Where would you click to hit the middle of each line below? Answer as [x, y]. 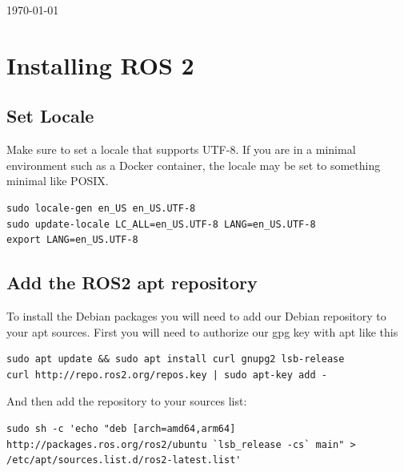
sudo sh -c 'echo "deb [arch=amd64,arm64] [121, 428]
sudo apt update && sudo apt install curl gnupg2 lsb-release [176, 359]
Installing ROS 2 [100, 65]
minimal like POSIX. [58, 181]
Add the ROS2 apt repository [132, 282]
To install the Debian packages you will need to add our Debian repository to [196, 315]
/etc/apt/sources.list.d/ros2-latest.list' [124, 460]
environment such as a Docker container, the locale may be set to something [194, 165]
